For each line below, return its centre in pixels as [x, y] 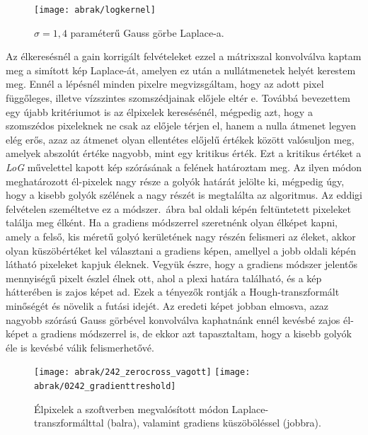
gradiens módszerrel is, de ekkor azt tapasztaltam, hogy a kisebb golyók [196, 333]
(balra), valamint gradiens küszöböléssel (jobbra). [214, 423]
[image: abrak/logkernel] [95, 10]
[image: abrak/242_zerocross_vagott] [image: [142, 372]
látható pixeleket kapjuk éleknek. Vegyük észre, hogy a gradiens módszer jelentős [182, 264]
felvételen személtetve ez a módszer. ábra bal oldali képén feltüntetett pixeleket [178, 208]
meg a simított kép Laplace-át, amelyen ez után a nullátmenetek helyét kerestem [181, 70]
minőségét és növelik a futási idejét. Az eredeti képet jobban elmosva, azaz [167, 305]
